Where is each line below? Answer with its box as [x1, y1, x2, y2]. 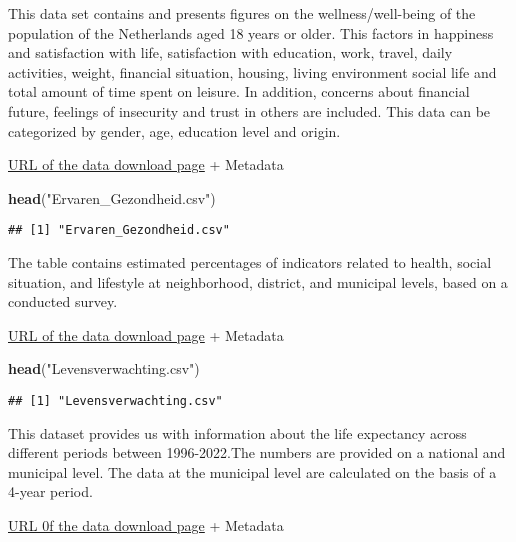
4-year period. [8, 481, 93, 502]
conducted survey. [8, 291, 118, 312]
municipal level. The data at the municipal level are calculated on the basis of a [8, 461, 497, 482]
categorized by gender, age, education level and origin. [8, 120, 341, 141]
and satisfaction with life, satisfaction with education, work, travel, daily [8, 42, 453, 63]
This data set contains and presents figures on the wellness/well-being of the [8, 3, 476, 23]
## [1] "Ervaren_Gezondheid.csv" [8, 223, 230, 238]
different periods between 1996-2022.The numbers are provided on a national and [8, 442, 506, 463]
